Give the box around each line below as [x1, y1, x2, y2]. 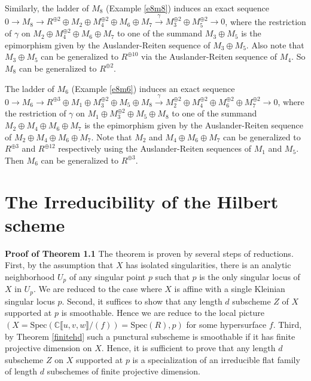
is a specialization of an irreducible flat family [132, 353, 300, 365]
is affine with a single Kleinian [174, 282, 285, 295]
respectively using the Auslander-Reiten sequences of [58, 142, 251, 155]
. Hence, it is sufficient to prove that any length [101, 342, 276, 354]
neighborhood [5, 270, 55, 282]
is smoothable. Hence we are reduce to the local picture [61, 306, 265, 319]
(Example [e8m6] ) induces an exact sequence [71, 82, 235, 94]
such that [155, 270, 190, 282]
